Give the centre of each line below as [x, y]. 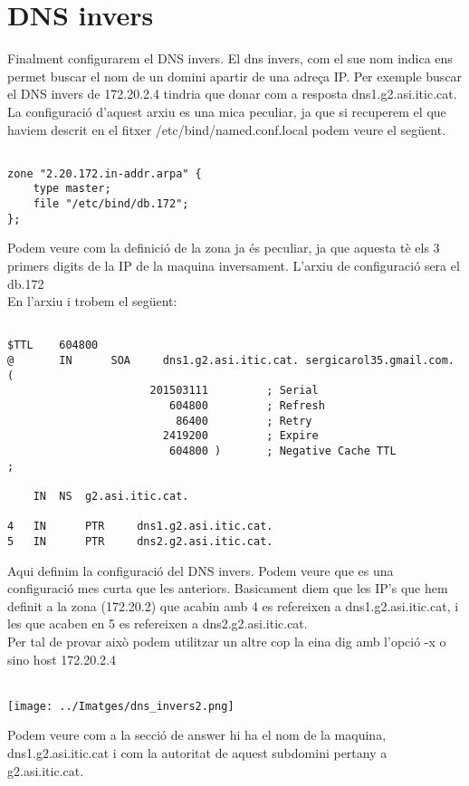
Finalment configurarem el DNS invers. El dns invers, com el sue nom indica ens [230, 58]
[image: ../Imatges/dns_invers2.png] [121, 706]
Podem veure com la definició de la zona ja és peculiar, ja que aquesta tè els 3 [224, 248]
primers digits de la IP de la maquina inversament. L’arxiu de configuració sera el [234, 265]
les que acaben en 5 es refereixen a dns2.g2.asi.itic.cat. [158, 623]
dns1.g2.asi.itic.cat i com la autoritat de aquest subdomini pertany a [197, 752]
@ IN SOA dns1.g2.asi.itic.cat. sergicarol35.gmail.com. [231, 361]
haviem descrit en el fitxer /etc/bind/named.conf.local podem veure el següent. [227, 129]
